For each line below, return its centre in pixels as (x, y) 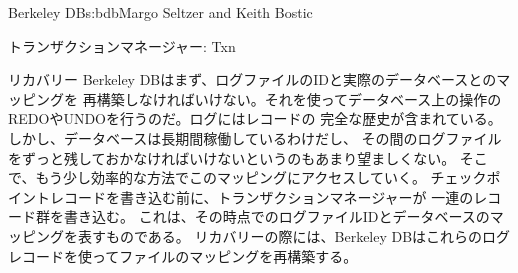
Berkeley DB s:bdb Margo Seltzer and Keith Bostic (160, 12)
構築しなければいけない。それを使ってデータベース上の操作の (299, 98)
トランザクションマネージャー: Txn (122, 45)
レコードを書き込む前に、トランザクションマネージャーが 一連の (261, 196)
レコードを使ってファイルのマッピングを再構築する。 (183, 255)
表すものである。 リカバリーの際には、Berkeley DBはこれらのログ (294, 235)
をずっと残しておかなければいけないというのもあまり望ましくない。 (232, 157)
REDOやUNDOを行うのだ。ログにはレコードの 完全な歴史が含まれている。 (255, 118)
